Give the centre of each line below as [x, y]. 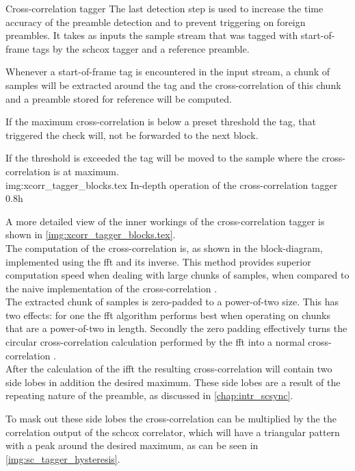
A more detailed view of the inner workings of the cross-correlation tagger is [165, 221]
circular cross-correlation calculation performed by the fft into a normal [155, 342]
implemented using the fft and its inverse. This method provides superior [158, 261]
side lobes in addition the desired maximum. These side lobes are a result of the [173, 382]
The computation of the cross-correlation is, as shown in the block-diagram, [164, 247]
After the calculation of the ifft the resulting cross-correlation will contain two [169, 369]
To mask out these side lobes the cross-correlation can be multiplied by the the [171, 419]
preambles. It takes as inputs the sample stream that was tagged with [152, 35]
